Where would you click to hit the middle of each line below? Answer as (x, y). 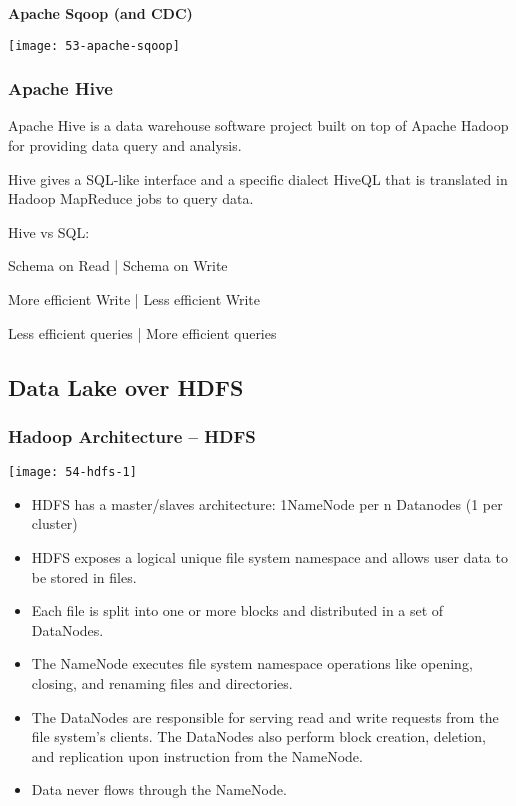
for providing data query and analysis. (125, 145)
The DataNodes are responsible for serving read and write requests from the (265, 716)
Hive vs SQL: (49, 231)
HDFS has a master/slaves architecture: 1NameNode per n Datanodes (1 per (267, 503)
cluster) (54, 523)
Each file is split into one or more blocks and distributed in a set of (237, 610)
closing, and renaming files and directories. (162, 683)
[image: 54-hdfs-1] (72, 472)
